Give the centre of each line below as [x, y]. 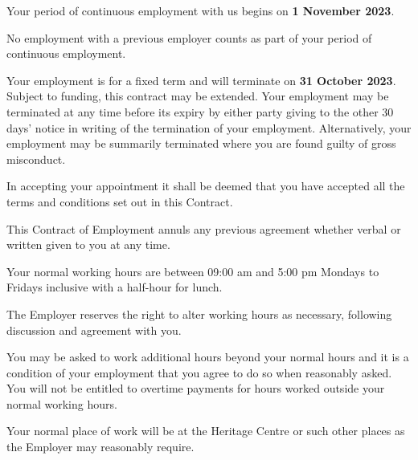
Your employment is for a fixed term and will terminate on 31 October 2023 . [201, 80]
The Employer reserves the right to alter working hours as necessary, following [199, 313]
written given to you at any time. [88, 244]
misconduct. [36, 159]
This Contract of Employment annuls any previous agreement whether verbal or [204, 228]
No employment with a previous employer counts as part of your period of [189, 37]
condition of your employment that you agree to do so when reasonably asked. [199, 372]
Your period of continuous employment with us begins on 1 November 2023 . [201, 10]
